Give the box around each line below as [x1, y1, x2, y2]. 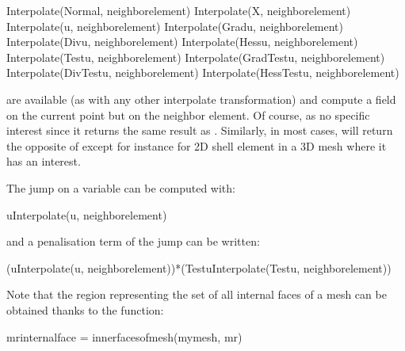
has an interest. [6, 153, 81, 170]
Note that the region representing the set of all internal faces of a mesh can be [6, 286, 387, 303]
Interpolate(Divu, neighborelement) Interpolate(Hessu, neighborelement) [6, 33, 358, 50]
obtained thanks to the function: [6, 301, 164, 318]
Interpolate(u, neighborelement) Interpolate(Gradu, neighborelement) [6, 17, 344, 34]
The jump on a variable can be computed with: [6, 179, 235, 196]
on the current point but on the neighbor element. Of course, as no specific [6, 106, 370, 123]
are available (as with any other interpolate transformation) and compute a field [6, 90, 396, 107]
